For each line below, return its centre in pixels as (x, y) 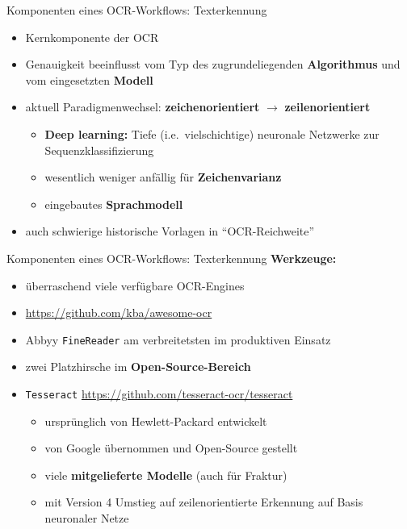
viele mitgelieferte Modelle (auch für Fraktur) (166, 475)
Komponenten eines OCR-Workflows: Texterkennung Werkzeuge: (172, 258)
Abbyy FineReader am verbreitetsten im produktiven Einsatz (178, 339)
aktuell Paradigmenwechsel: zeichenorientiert (143, 107)
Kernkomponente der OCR (92, 37)
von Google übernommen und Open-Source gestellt (171, 448)
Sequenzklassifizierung (99, 150)
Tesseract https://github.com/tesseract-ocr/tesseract (159, 393)
